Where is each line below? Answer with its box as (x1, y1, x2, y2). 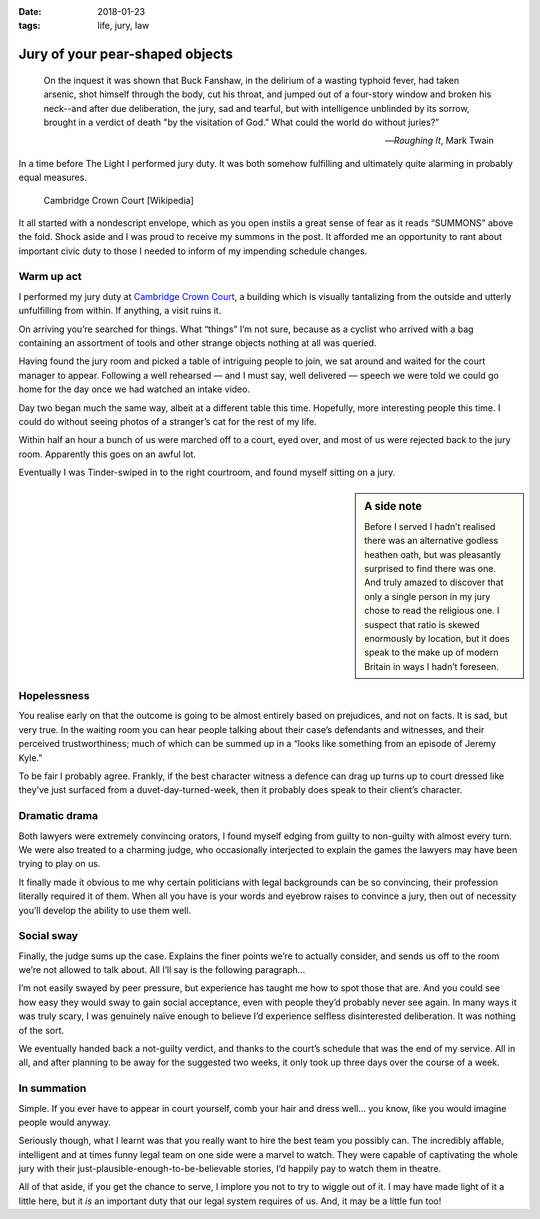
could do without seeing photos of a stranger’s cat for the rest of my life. (18, 415, 317, 427)
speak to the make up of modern (364, 646, 499, 659)
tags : (18, 20, 41, 32)
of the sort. (18, 1024, 65, 1036)
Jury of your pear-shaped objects (18, 46, 234, 63)
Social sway (18, 929, 79, 943)
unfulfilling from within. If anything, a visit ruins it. (18, 305, 222, 317)
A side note (364, 499, 422, 513)
